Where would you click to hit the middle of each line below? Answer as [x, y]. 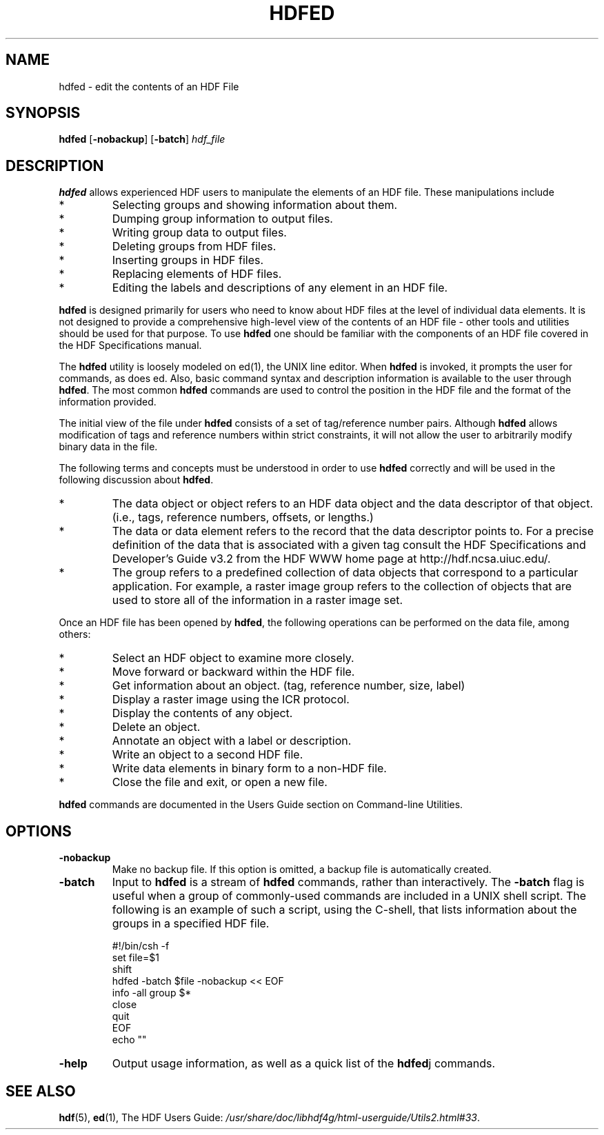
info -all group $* [152, 993]
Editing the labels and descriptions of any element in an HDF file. [280, 288]
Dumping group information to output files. [222, 219]
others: [75, 634]
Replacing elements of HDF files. [197, 274]
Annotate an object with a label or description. [232, 741]
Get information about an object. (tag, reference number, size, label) [289, 686]
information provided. [108, 402]
